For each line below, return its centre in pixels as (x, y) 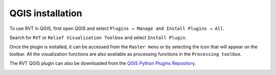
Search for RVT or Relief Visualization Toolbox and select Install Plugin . (98, 37)
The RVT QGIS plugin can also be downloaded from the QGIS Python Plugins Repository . (103, 63)
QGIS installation (46, 13)
